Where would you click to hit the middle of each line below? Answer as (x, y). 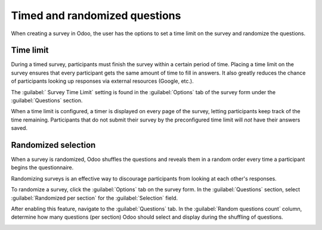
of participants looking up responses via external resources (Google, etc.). (102, 81)
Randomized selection (53, 145)
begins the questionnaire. (42, 167)
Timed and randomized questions (96, 15)
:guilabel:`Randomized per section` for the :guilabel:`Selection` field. (95, 198)
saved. (19, 128)
